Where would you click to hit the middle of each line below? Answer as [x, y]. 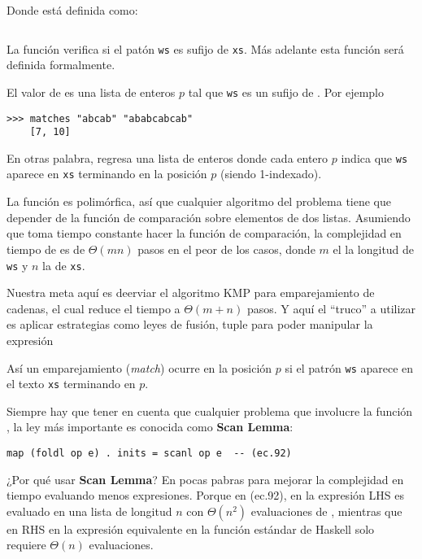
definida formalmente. [61, 65]
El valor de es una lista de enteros [91, 92]
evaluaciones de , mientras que [326, 511]
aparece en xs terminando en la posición [107, 174]
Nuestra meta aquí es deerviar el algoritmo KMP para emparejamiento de [191, 293]
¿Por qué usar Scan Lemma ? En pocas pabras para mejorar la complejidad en [205, 479]
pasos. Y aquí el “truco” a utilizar [331, 308]
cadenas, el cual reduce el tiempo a [94, 308]
